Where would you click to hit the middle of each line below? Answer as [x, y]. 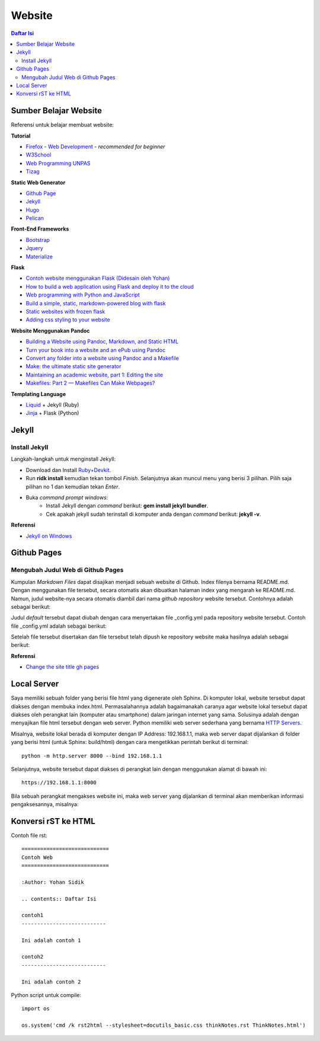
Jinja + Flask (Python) [52, 413]
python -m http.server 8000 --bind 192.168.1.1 [92, 756]
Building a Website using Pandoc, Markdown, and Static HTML [102, 341]
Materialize [39, 256]
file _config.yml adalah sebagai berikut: [59, 626]
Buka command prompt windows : [67, 497]
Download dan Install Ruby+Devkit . [68, 470]
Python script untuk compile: [46, 995]
